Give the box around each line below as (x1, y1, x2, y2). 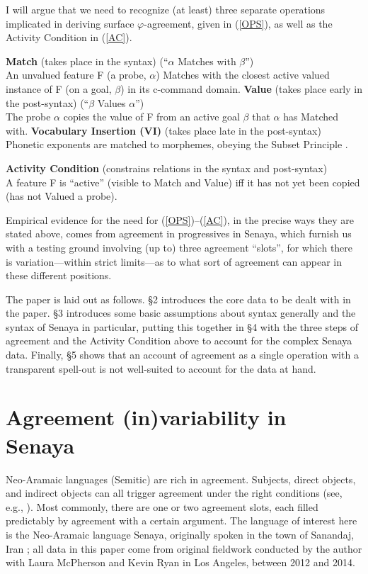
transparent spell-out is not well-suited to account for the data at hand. (6, 361, 316, 376)
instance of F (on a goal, (6, 81, 112, 96)
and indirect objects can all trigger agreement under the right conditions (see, (6, 485, 343, 500)
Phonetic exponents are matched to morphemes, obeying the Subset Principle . (6, 137, 348, 152)
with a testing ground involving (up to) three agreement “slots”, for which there (6, 240, 353, 254)
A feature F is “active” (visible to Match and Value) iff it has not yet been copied (6, 174, 360, 189)
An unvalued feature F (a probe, (6, 67, 146, 82)
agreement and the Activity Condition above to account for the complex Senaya (6, 333, 352, 348)
